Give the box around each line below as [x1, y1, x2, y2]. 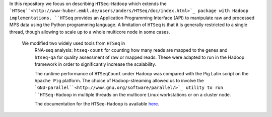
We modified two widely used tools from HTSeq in [22, 40, 125, 46]
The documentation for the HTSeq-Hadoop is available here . [34, 101, 160, 107]
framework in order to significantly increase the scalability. [34, 61, 156, 67]
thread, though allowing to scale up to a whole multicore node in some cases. [9, 29, 170, 35]
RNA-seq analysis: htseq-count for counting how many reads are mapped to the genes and [34, 47, 228, 53]
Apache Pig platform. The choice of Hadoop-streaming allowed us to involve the [34, 77, 204, 83]
